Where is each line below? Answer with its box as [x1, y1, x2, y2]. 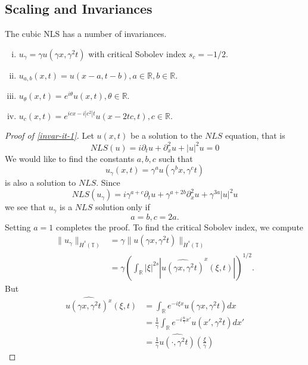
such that [158, 152, 193, 164]
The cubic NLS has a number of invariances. [5, 27, 167, 40]
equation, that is [225, 129, 285, 142]
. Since [96, 176, 120, 189]
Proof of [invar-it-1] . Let [5, 129, 94, 142]
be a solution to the [130, 129, 203, 142]
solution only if [95, 201, 150, 213]
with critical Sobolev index [88, 47, 186, 60]
